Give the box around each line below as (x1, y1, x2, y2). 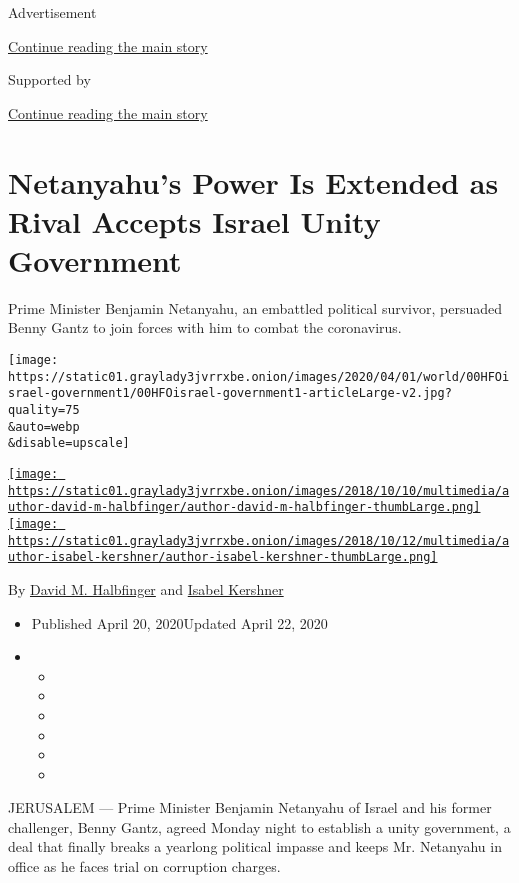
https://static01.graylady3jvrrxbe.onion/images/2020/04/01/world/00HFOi (8, 369, 510, 384)
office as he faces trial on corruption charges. (8, 856, 281, 877)
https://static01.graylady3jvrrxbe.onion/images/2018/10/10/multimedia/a (8, 483, 510, 498)
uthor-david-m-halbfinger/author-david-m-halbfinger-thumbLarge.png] (8, 500, 481, 515)
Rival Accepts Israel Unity (8, 200, 381, 241)
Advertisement (8, 2, 97, 22)
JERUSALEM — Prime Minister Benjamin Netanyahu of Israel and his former (8, 797, 492, 818)
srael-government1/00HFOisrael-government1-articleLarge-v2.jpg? (8, 386, 452, 401)
